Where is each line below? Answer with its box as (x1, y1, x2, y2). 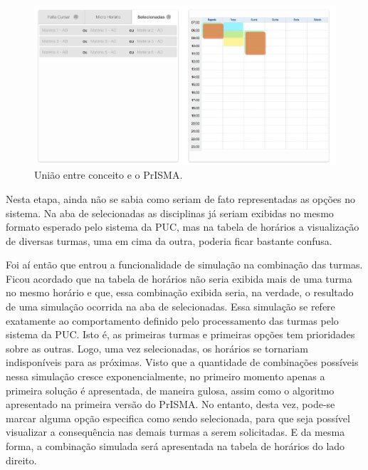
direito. (6, 452, 37, 467)
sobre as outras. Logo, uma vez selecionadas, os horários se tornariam (6, 340, 308, 355)
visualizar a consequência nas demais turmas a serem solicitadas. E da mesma (6, 424, 345, 439)
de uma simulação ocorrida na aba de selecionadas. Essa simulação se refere (6, 299, 335, 314)
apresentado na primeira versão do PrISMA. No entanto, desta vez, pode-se (6, 397, 335, 412)
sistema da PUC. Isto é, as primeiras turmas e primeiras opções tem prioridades (6, 327, 355, 342)
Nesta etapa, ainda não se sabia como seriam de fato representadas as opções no (6, 191, 356, 206)
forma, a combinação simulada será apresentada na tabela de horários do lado (6, 439, 345, 454)
